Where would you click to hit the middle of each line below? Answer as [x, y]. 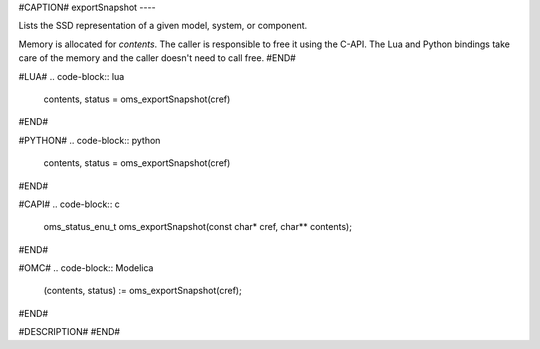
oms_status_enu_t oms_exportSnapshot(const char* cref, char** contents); [197, 227]
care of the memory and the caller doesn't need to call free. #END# [157, 58]
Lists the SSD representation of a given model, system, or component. [163, 26]
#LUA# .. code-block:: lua [71, 76]
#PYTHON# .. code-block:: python [89, 140]
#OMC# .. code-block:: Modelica [86, 268]
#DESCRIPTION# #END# [69, 332]
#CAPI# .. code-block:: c [69, 204]
